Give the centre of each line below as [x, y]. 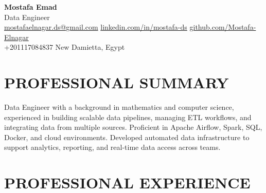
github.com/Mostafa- [223, 27]
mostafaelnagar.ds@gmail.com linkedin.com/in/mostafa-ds [96, 27]
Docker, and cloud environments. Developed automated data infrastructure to [127, 137]
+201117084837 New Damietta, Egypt [65, 47]
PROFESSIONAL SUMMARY [117, 82]
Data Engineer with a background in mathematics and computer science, [119, 107]
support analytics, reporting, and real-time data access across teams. [112, 147]
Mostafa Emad [31, 7]
